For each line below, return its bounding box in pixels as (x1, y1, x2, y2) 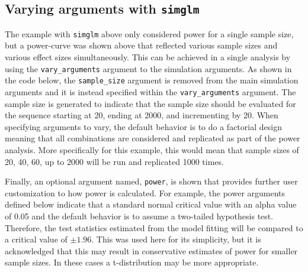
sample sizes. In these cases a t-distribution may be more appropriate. (5, 256, 259, 268)
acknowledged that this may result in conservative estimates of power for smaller (5, 244, 298, 257)
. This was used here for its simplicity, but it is (91, 233, 261, 245)
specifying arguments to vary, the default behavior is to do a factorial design (5, 120, 282, 132)
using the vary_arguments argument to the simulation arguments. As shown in (5, 62, 292, 75)
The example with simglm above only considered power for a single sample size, (5, 27, 294, 40)
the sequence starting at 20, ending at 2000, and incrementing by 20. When (5, 109, 278, 121)
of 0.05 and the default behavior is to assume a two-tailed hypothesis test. (5, 210, 274, 222)
